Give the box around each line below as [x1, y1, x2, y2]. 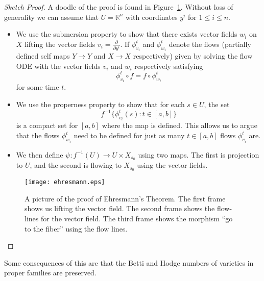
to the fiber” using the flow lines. [25, 223, 128, 234]
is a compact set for [16, 120, 78, 131]
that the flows [16, 130, 60, 141]
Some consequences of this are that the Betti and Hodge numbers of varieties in [4, 257, 254, 268]
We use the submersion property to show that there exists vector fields [16, 29, 237, 39]
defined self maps [16, 50, 70, 61]
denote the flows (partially [169, 38, 251, 49]
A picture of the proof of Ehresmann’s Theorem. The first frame [25, 193, 226, 203]
